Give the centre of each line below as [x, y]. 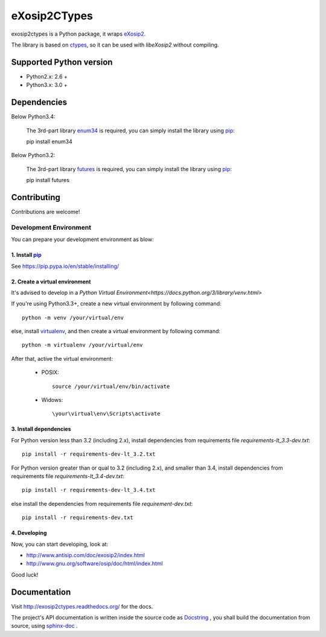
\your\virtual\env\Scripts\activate [106, 414]
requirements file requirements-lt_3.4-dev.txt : [68, 476]
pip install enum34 [49, 141]
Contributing [36, 197]
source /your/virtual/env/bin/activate [111, 386]
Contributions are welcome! [46, 212]
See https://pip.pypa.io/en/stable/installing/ [65, 266]
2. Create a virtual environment [51, 282]
